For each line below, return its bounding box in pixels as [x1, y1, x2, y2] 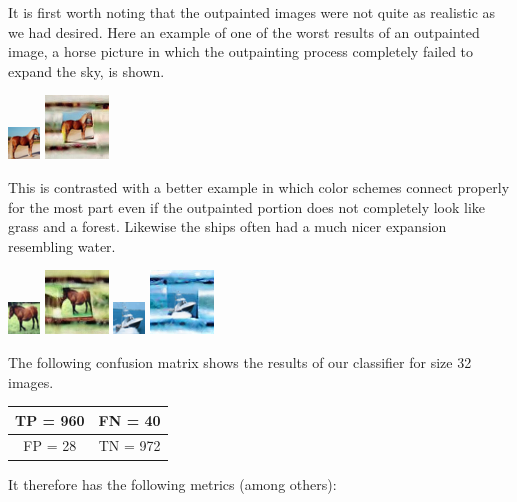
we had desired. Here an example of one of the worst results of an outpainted [8, 21, 480, 42]
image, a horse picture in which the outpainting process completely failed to [8, 41, 474, 62]
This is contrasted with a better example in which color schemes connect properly [8, 176, 510, 197]
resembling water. [8, 235, 116, 256]
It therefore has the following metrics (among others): [8, 473, 337, 494]
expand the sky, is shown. [8, 60, 165, 81]
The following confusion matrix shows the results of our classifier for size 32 [8, 351, 472, 372]
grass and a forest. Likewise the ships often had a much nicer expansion [8, 216, 447, 237]
